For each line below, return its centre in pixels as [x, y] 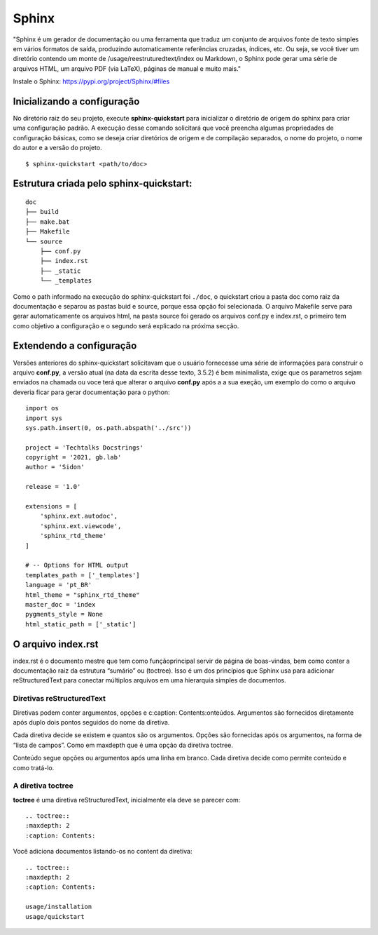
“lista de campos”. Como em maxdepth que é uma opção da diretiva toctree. [123, 745]
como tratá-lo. [34, 767]
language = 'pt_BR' [59, 585]
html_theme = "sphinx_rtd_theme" [83, 595]
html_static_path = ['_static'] [81, 624]
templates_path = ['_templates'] [83, 575]
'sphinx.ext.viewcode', [80, 526]
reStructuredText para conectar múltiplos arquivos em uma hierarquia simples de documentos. [149, 680]
